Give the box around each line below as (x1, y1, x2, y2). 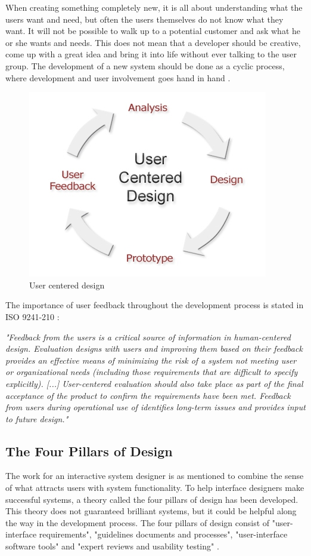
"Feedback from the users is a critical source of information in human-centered (5, 330, 291, 343)
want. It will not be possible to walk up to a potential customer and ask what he (5, 24, 300, 37)
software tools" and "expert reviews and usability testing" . (5, 540, 219, 552)
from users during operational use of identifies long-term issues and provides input (5, 401, 306, 413)
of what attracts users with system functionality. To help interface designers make (5, 481, 304, 494)
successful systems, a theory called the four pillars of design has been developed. (5, 493, 298, 505)
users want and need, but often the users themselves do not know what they (5, 13, 284, 25)
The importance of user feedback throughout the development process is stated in (5, 299, 304, 311)
